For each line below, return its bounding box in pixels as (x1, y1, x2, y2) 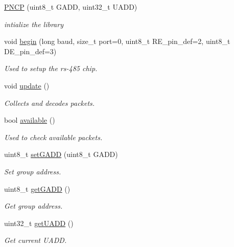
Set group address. (4, 166, 61, 176)
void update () (4, 80, 50, 91)
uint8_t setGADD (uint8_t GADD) (4, 149, 118, 160)
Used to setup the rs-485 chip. (4, 63, 98, 74)
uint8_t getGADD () (4, 183, 71, 194)
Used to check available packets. (4, 131, 103, 142)
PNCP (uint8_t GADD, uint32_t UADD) (4, 2, 137, 12)
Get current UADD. (4, 235, 67, 245)
